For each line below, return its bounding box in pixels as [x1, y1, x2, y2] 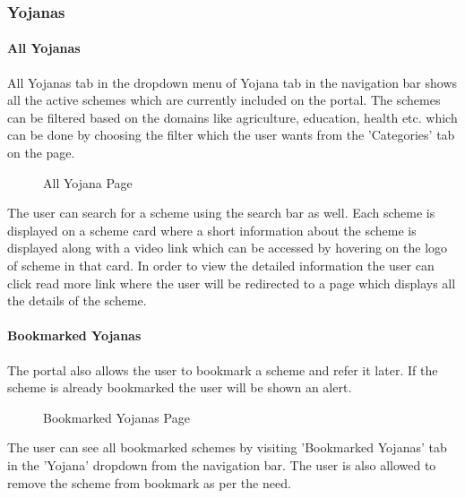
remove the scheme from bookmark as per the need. [7, 473, 291, 492]
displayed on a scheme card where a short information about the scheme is [7, 220, 417, 239]
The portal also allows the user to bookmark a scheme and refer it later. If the [7, 360, 438, 379]
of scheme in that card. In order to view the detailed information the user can [7, 255, 435, 274]
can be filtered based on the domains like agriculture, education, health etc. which [7, 107, 458, 126]
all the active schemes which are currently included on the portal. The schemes [7, 90, 441, 109]
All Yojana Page [43, 173, 133, 192]
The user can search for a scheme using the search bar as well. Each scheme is [7, 203, 435, 222]
